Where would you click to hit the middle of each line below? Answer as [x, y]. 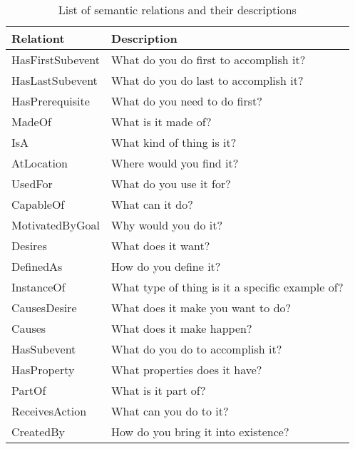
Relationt [38, 38]
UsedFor [32, 184]
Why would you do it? [167, 225]
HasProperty [43, 370]
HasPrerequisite [51, 101]
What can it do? [152, 204]
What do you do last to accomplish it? [207, 80]
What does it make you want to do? [201, 308]
